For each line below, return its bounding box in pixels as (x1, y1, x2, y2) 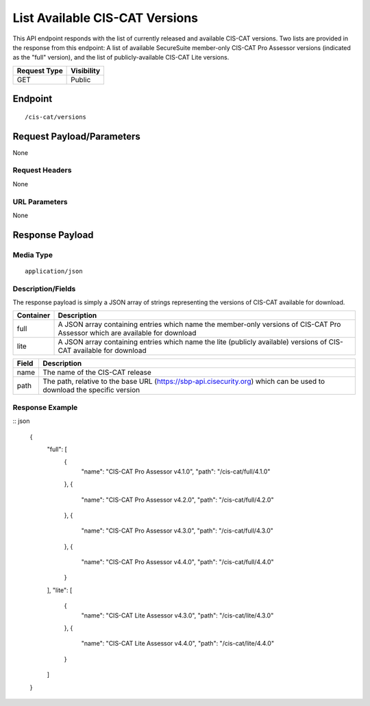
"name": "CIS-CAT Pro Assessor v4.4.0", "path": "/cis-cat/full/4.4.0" (81, 558, 274, 566)
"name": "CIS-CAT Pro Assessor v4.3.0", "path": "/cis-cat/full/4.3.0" (81, 526, 273, 535)
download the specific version (42, 385, 140, 395)
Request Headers (12, 165, 72, 175)
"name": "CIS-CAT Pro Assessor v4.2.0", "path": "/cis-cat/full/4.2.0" (81, 496, 274, 504)
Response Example (12, 402, 78, 412)
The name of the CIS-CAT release (42, 367, 152, 377)
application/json (25, 267, 83, 275)
